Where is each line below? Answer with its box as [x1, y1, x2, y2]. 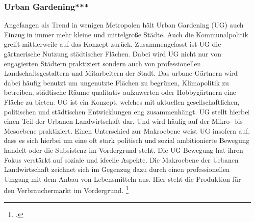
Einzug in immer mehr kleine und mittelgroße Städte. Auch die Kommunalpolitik [4, 29, 249, 39]
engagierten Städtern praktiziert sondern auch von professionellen [4, 58, 201, 68]
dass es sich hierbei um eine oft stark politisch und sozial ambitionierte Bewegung [4, 135, 250, 145]
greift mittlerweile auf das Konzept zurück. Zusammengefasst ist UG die [4, 39, 221, 49]
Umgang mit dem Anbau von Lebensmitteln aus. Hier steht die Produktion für [4, 173, 241, 184]
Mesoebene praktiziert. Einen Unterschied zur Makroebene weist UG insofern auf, [4, 125, 250, 136]
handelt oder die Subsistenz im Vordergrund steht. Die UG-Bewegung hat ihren [4, 144, 243, 155]
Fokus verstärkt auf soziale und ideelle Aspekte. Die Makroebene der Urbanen [4, 154, 239, 165]
